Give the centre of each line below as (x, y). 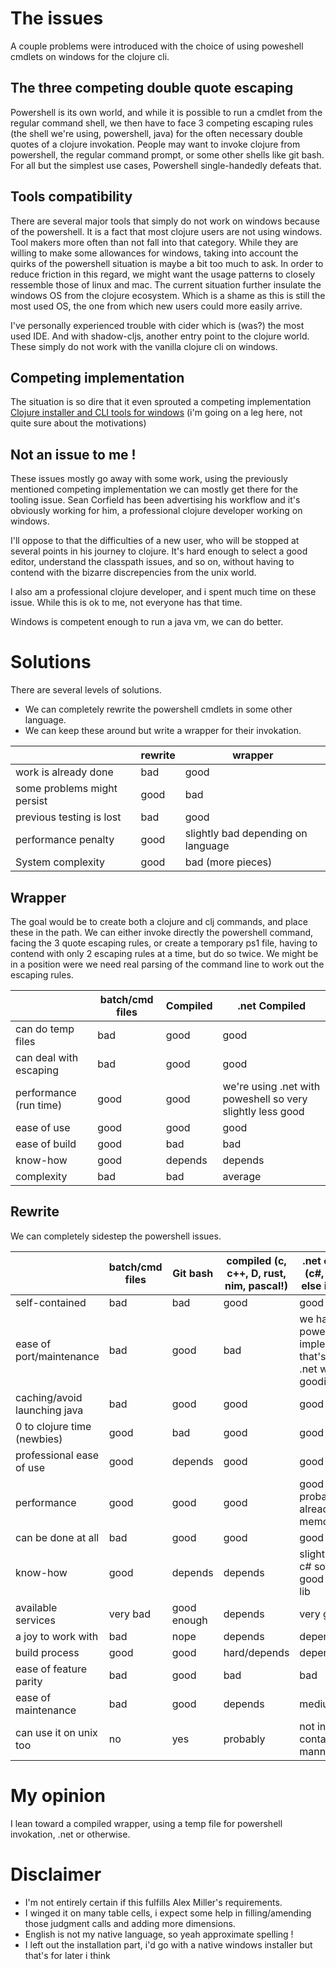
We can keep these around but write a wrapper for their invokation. (163, 731)
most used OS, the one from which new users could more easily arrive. (156, 306)
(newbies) (39, 1439)
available (36, 1607)
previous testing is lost (68, 817)
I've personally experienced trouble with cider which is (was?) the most (157, 325)
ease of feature (51, 1669)
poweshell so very (265, 1099)
